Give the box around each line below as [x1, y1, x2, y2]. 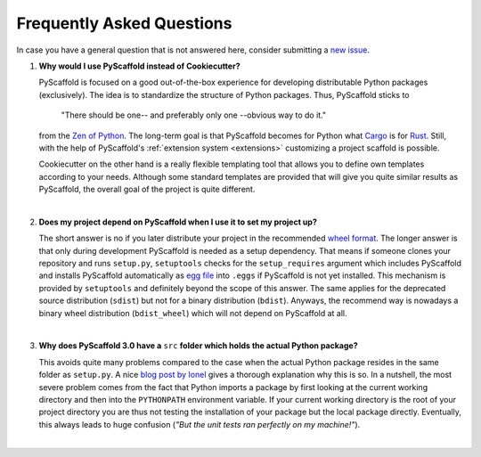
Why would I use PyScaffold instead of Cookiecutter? [38, 61, 240, 71]
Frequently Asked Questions [16, 13, 232, 33]
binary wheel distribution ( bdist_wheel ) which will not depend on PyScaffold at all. [38, 307, 347, 318]
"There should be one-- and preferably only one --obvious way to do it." [61, 110, 327, 120]
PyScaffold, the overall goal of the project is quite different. [38, 184, 256, 195]
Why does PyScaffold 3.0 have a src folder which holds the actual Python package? [38, 340, 358, 351]
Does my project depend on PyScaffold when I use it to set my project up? [38, 216, 318, 227]
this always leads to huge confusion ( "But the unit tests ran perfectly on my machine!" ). [38, 419, 361, 429]
